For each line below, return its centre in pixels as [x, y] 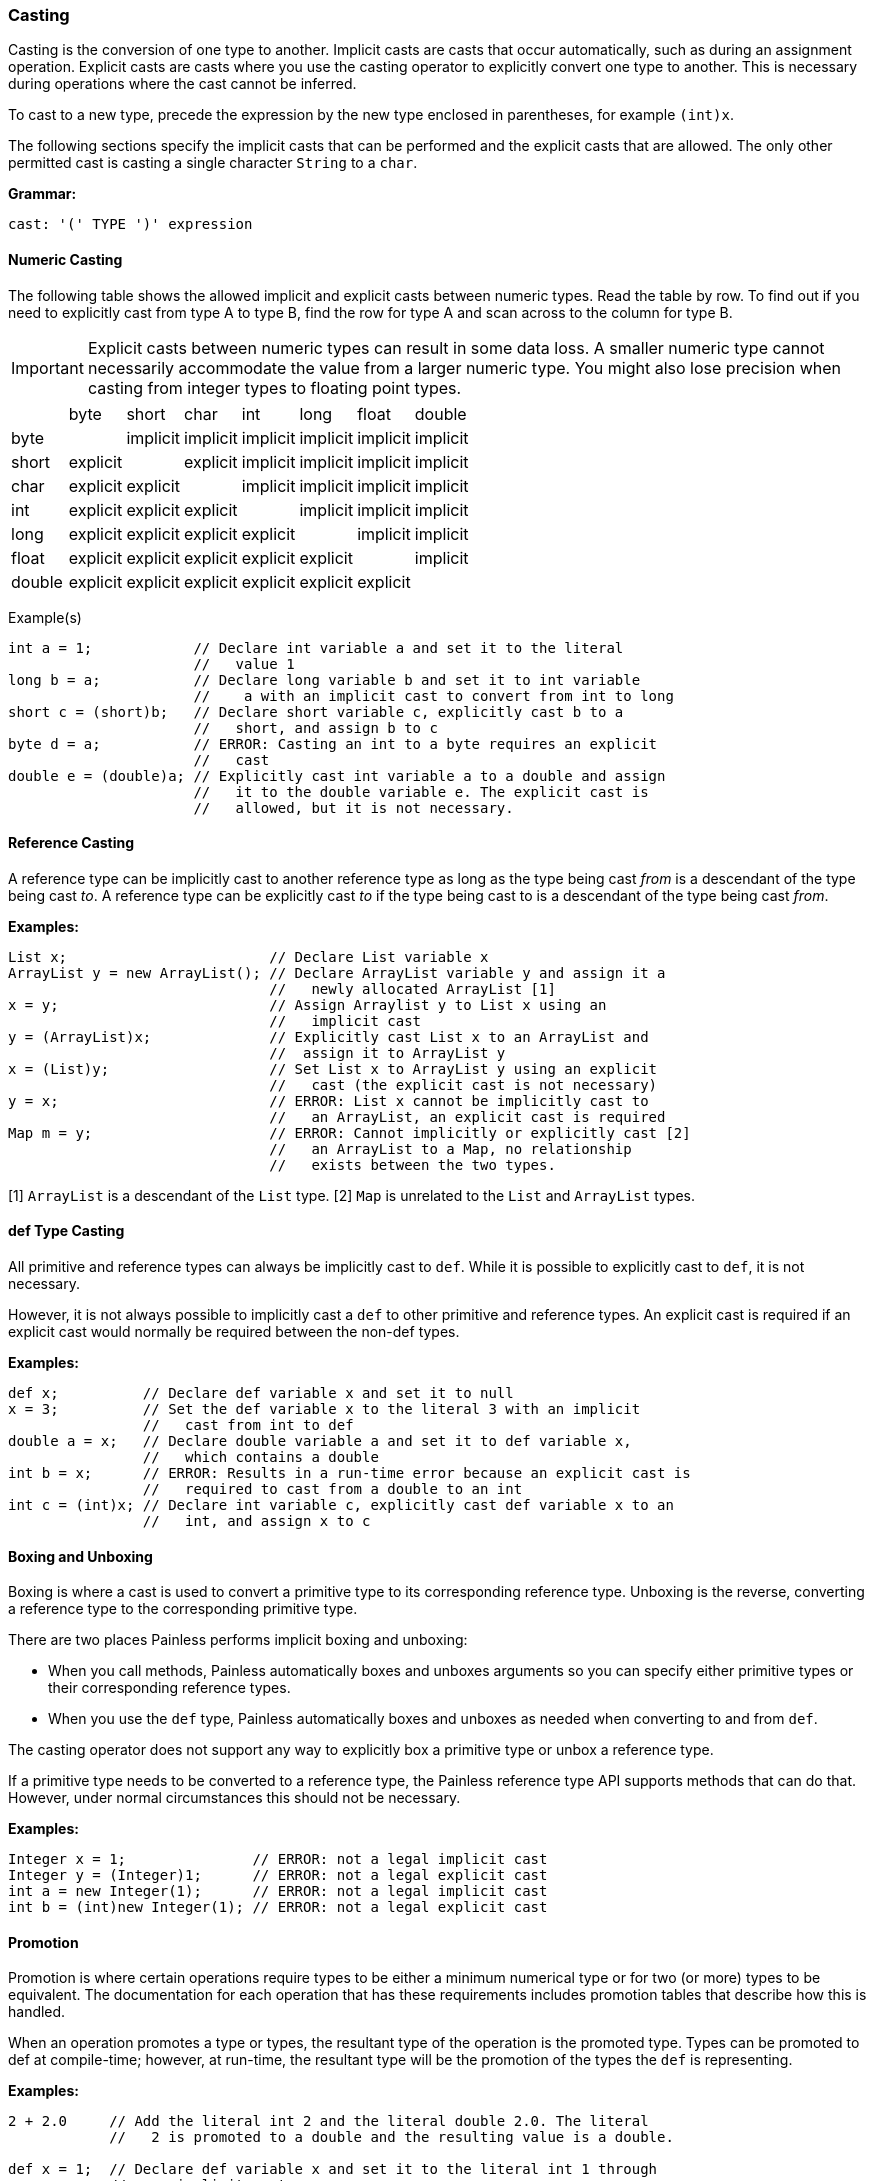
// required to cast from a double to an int [332, 1489]
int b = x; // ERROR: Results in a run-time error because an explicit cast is [349, 1473]
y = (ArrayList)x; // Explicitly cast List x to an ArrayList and [328, 1036]
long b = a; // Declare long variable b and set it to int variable [324, 679]
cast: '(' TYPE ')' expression [130, 224]
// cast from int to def [248, 1425]
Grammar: [42, 194]
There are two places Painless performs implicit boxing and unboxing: [238, 1640]
